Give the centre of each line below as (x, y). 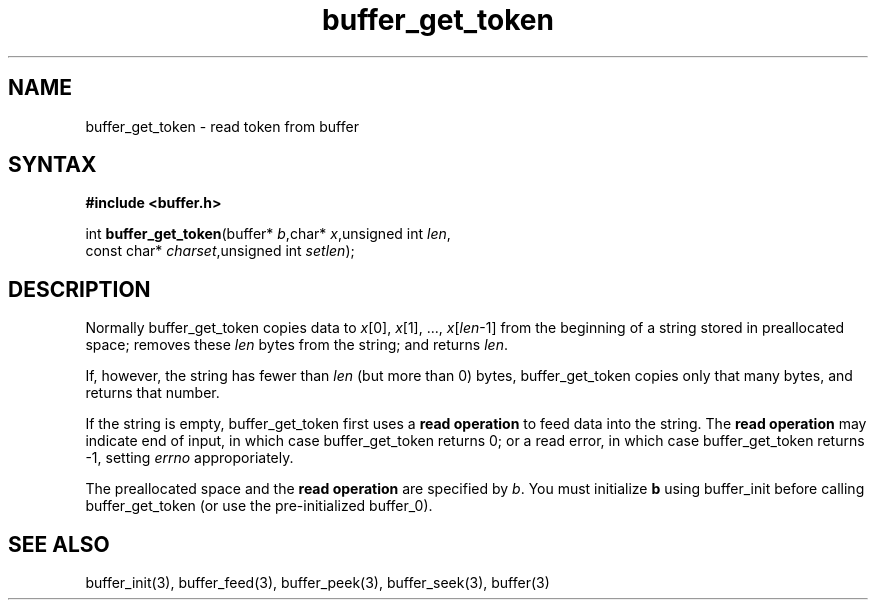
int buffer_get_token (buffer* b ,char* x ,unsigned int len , (268, 234)
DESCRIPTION (79, 289)
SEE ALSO (59, 544)
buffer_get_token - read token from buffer (222, 126)
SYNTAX (52, 165)
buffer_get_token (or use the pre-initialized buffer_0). (259, 506)
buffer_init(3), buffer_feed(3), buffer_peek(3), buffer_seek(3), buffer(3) (317, 583)
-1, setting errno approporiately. (189, 458)
